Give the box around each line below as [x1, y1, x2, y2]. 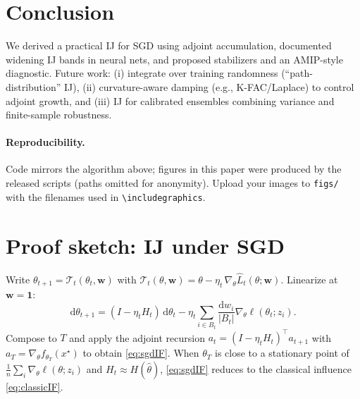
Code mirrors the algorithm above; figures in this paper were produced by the [6, 161, 342, 176]
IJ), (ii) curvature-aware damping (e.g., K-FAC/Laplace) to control [63, 79, 354, 94]
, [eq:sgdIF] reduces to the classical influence [160, 361, 352, 376]
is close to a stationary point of [215, 345, 349, 360]
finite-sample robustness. [6, 107, 112, 122]
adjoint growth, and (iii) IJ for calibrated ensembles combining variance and [6, 93, 335, 108]
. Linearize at [280, 271, 338, 286]
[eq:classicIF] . [6, 379, 63, 393]
